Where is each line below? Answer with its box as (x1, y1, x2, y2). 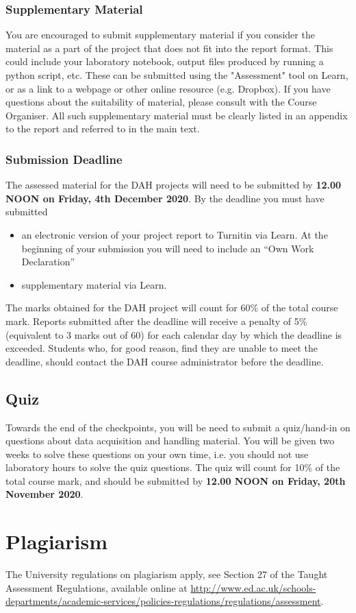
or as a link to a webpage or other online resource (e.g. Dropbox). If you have (5, 81, 331, 95)
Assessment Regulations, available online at (5, 580, 188, 594)
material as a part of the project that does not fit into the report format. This (5, 40, 333, 55)
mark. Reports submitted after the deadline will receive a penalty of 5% (5, 313, 307, 328)
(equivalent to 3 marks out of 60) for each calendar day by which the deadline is (5, 327, 342, 341)
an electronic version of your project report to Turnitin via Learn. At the (21, 227, 328, 241)
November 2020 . (5, 487, 84, 501)
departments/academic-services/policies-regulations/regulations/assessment (5, 594, 321, 608)
